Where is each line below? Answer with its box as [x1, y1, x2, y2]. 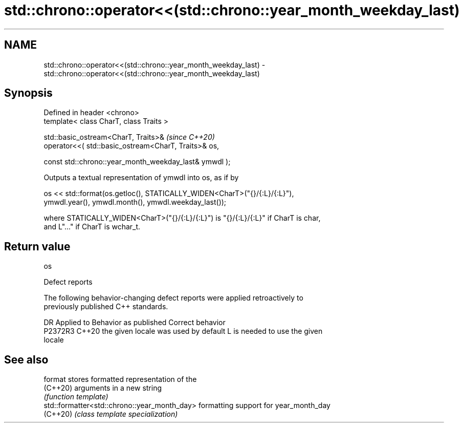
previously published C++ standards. [43, 302, 168, 311]
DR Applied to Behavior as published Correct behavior [43, 318, 226, 327]
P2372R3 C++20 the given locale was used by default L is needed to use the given [43, 327, 323, 336]
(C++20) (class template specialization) [43, 410, 178, 419]
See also [4, 353, 49, 366]
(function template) [43, 392, 108, 401]
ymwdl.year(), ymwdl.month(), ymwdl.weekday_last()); [43, 198, 227, 207]
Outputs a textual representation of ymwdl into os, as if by [43, 173, 239, 182]
